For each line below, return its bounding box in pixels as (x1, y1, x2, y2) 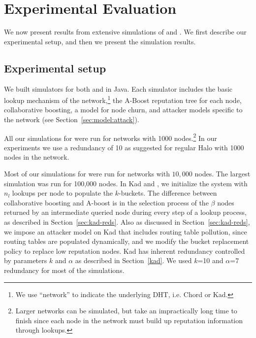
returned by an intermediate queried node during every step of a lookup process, (4, 207, 247, 217)
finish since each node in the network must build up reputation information (15, 315, 243, 325)
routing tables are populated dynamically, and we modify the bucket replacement (4, 236, 249, 246)
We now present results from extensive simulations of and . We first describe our (4, 27, 247, 37)
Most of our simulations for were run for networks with (4, 168, 170, 178)
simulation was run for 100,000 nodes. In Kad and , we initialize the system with (4, 178, 248, 188)
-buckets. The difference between (119, 188, 217, 198)
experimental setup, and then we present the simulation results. (4, 36, 196, 46)
